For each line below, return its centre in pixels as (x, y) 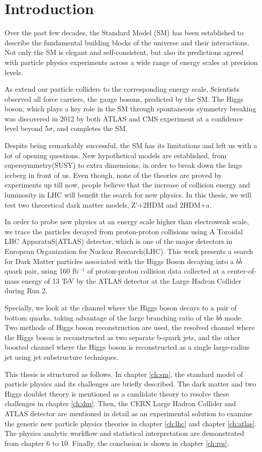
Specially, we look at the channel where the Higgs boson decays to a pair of (121, 307)
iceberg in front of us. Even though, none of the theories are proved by (113, 175)
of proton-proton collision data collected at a (156, 271)
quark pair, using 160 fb (41, 271)
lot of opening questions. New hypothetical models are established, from (116, 155)
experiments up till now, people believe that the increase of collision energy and (127, 185)
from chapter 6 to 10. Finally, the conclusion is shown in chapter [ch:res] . (117, 443)
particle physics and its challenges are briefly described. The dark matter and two (130, 384)
